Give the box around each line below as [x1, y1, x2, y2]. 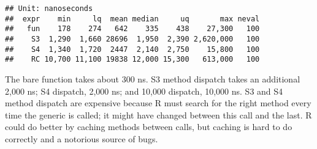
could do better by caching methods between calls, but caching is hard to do [5, 120, 292, 133]
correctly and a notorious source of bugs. [5, 132, 158, 145]
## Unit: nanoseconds [5, 4, 93, 13]
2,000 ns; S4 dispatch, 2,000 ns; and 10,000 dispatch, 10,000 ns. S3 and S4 [5, 84, 283, 97]
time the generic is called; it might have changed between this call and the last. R [5, 108, 312, 121]
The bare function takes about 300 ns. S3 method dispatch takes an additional [5, 72, 300, 85]
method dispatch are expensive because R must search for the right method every [5, 96, 311, 109]
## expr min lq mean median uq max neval [5, 14, 260, 23]
